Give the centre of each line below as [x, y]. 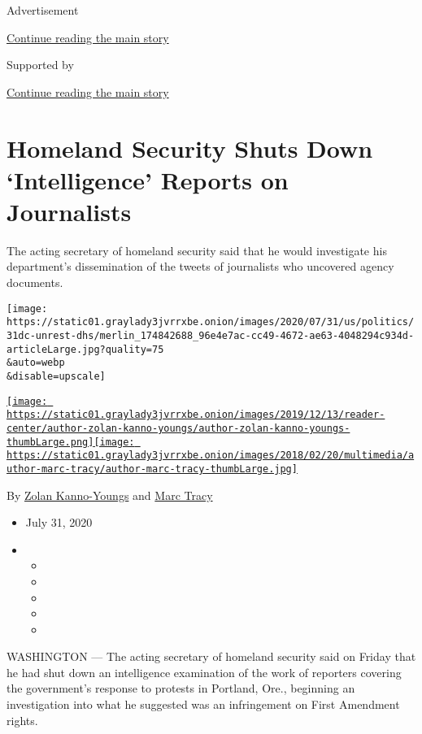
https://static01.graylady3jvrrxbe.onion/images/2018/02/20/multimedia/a [211, 456]
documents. [35, 282]
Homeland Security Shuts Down [190, 148]
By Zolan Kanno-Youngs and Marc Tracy [110, 495]
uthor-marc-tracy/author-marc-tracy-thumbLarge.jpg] [152, 469]
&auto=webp [36, 363]
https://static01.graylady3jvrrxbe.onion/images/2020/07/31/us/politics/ [211, 322]
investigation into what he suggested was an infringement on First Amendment [203, 704]
